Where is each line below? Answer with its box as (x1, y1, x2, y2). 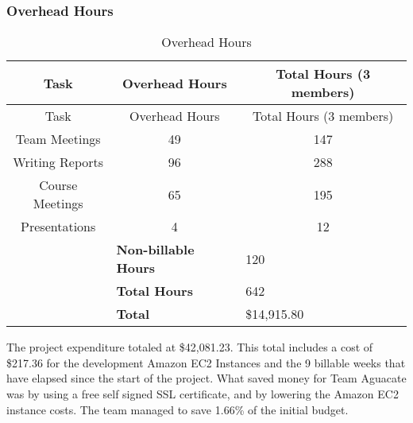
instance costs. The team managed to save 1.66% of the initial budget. (6, 401, 349, 417)
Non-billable (116, 240, 195, 259)
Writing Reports (13, 153, 104, 172)
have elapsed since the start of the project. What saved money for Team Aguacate (6, 370, 407, 386)
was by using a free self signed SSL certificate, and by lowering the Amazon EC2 (6, 386, 399, 402)
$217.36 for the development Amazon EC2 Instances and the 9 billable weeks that (6, 354, 406, 371)
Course (39, 176, 78, 195)
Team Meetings (15, 130, 101, 149)
